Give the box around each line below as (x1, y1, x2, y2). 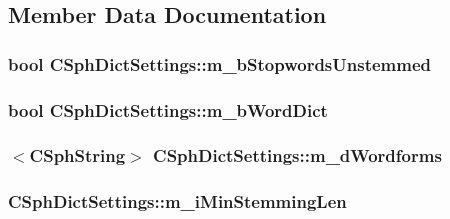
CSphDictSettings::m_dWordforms (153, 143, 442, 168)
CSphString (29, 143, 126, 168)
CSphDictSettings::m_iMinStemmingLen (8, 189, 347, 214)
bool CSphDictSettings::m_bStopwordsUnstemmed (8, 51, 431, 76)
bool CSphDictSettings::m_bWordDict (8, 97, 328, 122)
